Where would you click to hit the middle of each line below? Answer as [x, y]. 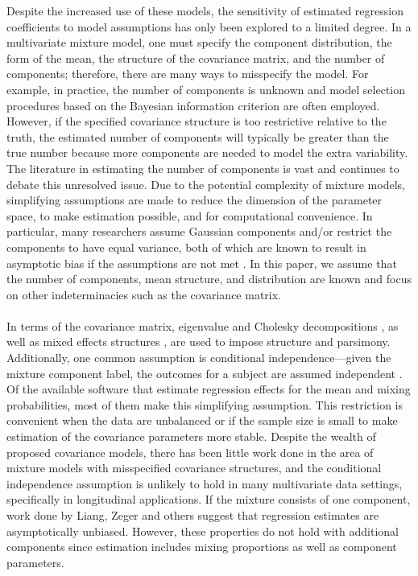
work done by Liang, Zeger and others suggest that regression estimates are [193, 515]
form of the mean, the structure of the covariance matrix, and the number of [196, 58]
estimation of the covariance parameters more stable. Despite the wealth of [191, 436]
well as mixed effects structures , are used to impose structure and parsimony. [199, 341]
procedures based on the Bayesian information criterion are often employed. [193, 105]
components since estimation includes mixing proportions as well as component [202, 547]
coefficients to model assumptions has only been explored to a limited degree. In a [209, 26]
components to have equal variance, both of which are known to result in [186, 247]
